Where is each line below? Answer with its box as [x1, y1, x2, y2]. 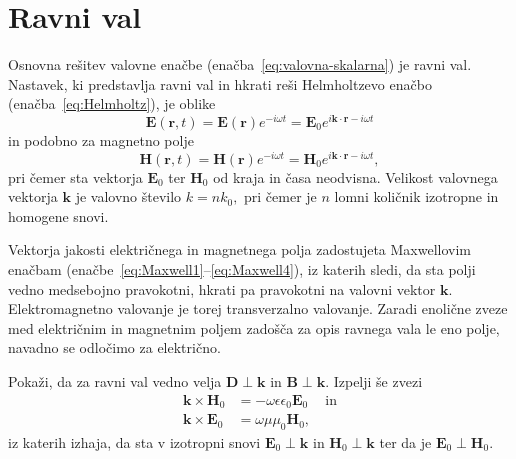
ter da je [379, 431, 432, 452]
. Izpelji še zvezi [325, 371, 423, 391]
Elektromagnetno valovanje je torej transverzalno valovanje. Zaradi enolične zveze [8, 298, 508, 319]
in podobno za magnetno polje [8, 129, 194, 150]
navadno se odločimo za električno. [8, 337, 221, 358]
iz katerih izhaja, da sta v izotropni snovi [8, 431, 261, 452]
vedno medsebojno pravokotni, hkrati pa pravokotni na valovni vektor [8, 278, 436, 299]
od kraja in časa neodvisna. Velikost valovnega [213, 166, 498, 187]
